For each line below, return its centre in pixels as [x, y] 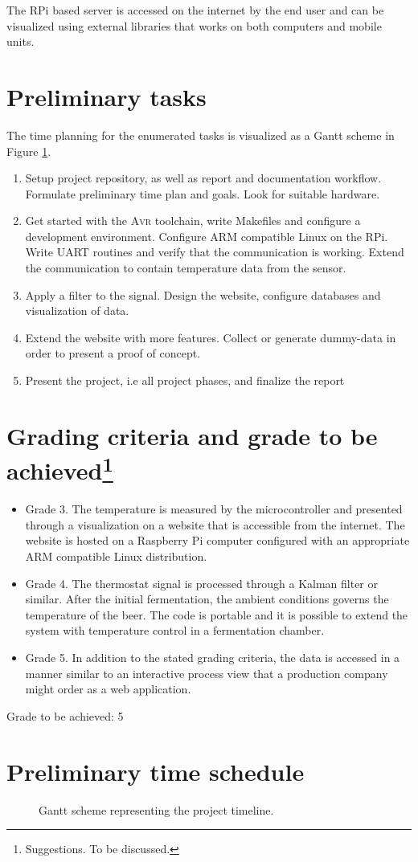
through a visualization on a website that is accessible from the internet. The [215, 524]
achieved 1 [60, 469]
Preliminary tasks [107, 96]
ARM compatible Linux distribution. [116, 556]
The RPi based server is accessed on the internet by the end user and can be [195, 10]
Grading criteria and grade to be [192, 435]
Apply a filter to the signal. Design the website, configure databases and [203, 294]
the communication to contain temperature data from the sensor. [186, 268]
